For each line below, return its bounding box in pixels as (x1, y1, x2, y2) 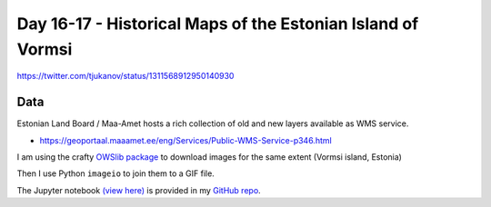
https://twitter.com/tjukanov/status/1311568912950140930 (16, 71, 235, 82)
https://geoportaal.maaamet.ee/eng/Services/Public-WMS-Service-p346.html (39, 134, 332, 145)
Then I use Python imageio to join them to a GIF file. (16, 168, 215, 179)
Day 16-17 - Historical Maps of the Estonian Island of (16, 14, 419, 34)
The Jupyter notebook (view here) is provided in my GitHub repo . (16, 184, 261, 195)
